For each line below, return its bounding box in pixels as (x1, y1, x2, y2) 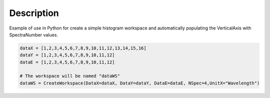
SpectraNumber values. (9, 31, 58, 37)
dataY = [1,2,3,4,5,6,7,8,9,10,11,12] (19, 52, 115, 58)
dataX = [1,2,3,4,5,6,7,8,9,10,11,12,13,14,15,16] (19, 45, 147, 51)
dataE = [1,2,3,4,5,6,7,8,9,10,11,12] (19, 59, 115, 65)
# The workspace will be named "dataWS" (19, 73, 120, 79)
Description (9, 7, 59, 18)
